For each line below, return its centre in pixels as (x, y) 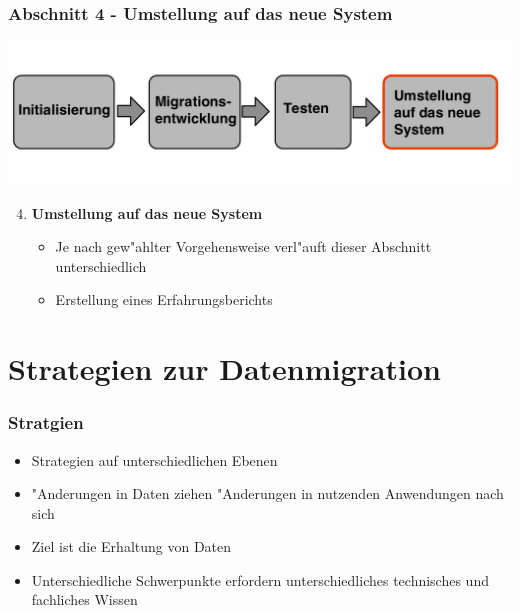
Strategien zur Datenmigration (224, 368)
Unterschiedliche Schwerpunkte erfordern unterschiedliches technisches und (260, 579)
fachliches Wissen (84, 599)
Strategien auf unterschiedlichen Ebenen (154, 459)
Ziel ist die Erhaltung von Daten (131, 546)
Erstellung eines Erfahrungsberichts (164, 299)
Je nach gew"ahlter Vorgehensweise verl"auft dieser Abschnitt (243, 246)
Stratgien (46, 422)
